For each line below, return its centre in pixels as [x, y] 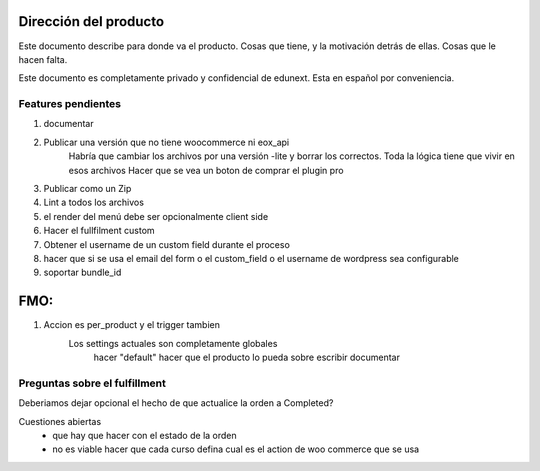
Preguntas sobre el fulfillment [92, 383]
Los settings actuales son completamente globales [173, 343]
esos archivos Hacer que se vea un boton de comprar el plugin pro [206, 170]
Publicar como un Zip [87, 188]
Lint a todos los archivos [94, 202]
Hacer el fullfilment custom [99, 231]
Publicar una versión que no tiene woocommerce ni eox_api [166, 142]
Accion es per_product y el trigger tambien [131, 325]
